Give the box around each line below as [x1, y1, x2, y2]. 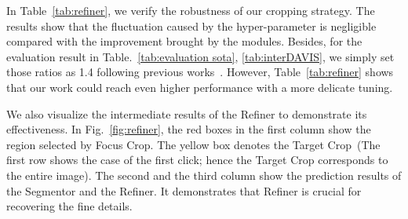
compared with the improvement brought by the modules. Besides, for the [6, 33, 362, 49]
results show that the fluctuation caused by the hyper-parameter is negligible [6, 17, 377, 34]
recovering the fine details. [6, 198, 133, 214]
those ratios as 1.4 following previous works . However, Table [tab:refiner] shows [6, 64, 394, 80]
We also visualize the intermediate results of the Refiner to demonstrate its [6, 105, 367, 122]
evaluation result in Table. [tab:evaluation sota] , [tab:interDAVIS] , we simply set [6, 48, 395, 64]
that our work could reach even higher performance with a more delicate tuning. [6, 78, 393, 95]
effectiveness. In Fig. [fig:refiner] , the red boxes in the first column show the [6, 121, 371, 137]
